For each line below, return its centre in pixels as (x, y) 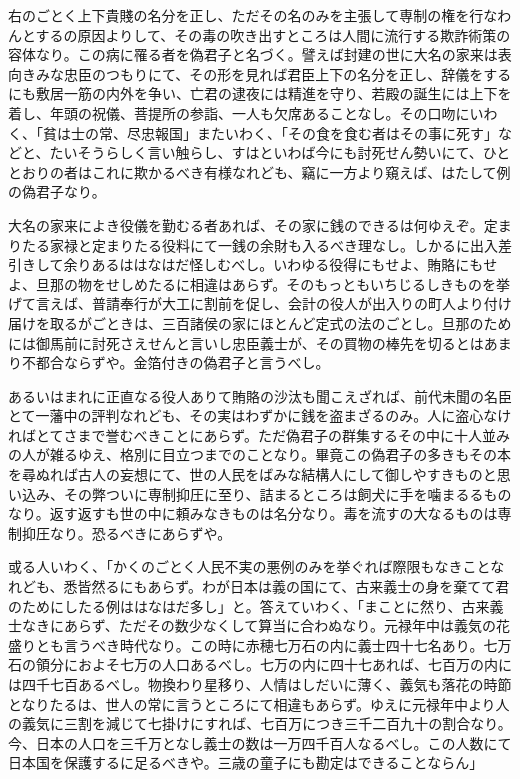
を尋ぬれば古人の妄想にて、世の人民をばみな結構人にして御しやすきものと (252, 474)
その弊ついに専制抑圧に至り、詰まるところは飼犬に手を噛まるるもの (287, 493)
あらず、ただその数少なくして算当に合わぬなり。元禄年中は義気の (280, 625)
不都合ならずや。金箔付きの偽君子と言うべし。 (175, 362)
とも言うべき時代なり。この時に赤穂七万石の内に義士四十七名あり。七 (266, 644)
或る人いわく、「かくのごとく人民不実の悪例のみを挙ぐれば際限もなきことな (256, 566)
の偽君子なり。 (57, 191)
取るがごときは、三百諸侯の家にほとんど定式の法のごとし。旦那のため (280, 322)
